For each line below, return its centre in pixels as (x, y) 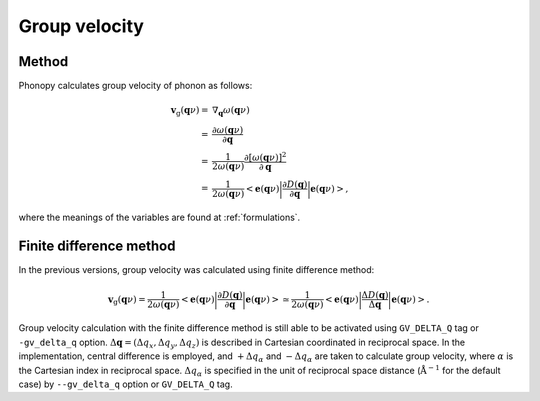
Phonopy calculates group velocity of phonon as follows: (135, 86)
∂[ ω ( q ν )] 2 (265, 156)
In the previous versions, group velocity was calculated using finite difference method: (196, 270)
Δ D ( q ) (375, 294)
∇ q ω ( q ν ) (230, 112)
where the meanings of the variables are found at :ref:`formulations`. (159, 217)
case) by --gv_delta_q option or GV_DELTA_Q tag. (126, 384)
